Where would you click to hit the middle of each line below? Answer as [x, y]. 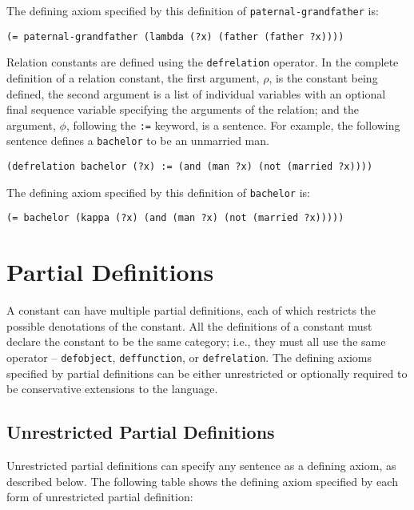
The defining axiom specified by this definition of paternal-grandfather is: [193, 10]
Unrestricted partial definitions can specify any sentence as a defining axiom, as [201, 465]
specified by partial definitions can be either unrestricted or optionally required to [207, 373]
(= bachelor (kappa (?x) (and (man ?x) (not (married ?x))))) [175, 218]
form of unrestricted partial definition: [100, 497]
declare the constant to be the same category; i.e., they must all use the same [196, 341]
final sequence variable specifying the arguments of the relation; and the [183, 109]
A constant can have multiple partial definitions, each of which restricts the [191, 310]
